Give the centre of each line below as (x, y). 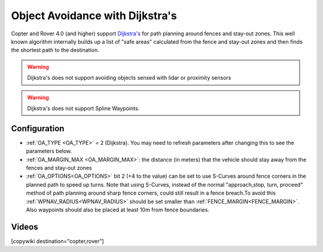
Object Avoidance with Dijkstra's (94, 16)
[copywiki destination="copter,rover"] (57, 241)
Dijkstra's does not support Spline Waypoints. (83, 108)
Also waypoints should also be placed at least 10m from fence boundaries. (118, 210)
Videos (25, 227)
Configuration (38, 128)
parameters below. (49, 151)
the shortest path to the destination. (55, 50)
